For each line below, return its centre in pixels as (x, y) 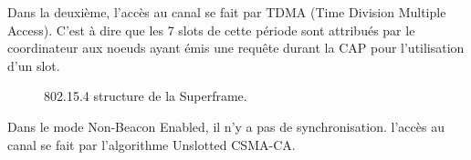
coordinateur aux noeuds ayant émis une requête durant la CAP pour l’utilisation (236, 48)
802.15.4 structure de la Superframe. (146, 96)
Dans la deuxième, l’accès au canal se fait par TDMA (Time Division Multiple (227, 12)
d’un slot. (34, 65)
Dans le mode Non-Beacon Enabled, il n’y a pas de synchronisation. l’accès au (226, 126)
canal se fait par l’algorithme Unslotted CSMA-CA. (152, 144)
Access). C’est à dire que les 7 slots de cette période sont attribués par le (211, 30)
